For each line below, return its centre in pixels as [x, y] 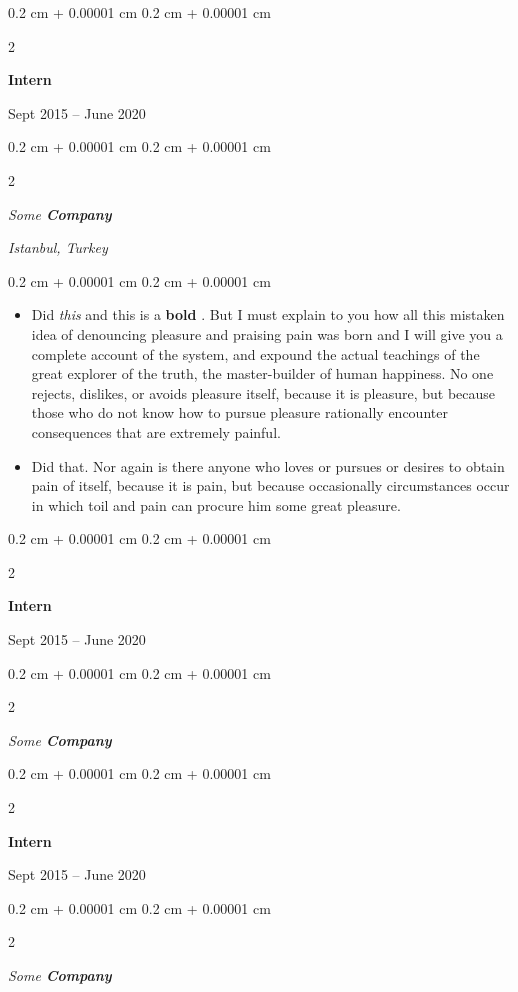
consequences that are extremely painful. [156, 431]
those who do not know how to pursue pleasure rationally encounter [239, 412]
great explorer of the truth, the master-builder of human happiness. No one [262, 373]
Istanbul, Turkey [58, 247]
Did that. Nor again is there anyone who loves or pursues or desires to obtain [268, 465]
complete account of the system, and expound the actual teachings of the [255, 353]
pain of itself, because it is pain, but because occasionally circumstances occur [270, 485]
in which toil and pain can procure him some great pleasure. [216, 504]
